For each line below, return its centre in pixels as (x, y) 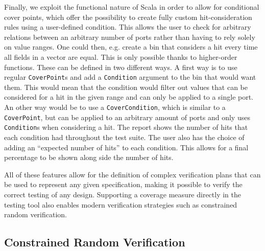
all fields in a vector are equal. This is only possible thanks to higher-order (121, 56)
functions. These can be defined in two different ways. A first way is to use (121, 67)
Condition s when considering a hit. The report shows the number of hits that (126, 127)
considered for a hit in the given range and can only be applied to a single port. (129, 97)
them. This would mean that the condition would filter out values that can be (126, 87)
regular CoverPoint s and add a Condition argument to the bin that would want (130, 77)
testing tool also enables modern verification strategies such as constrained (121, 204)
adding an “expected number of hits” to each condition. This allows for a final (126, 147)
